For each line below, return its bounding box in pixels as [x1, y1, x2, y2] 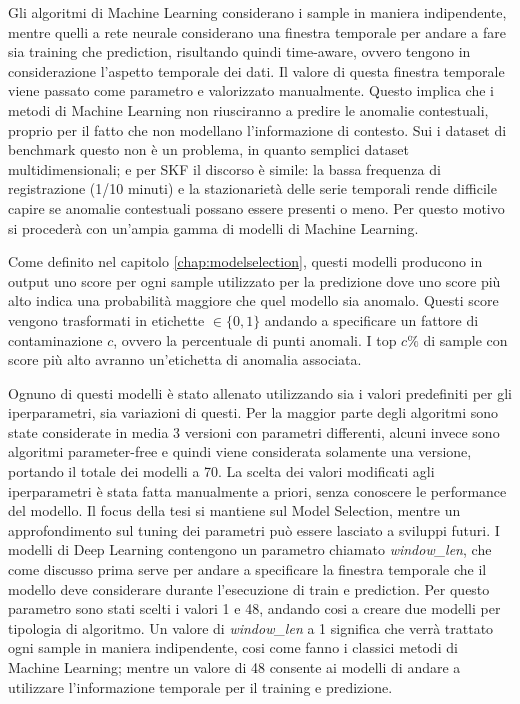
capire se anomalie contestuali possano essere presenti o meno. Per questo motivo [8, 197, 505, 218]
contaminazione [8, 329, 103, 350]
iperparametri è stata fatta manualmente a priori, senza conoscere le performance [8, 480, 507, 501]
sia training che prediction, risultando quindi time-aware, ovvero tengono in [8, 41, 471, 62]
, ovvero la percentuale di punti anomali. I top [113, 329, 397, 350]
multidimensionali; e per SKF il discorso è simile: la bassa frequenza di [8, 158, 441, 179]
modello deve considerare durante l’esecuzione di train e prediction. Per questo [8, 578, 490, 599]
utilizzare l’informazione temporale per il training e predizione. [8, 676, 393, 697]
